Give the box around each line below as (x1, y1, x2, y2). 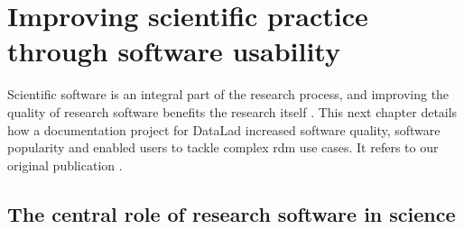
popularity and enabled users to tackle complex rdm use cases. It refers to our (7, 138, 439, 157)
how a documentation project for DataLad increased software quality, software (7, 120, 441, 139)
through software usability (7, 32, 340, 69)
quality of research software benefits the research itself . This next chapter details (7, 102, 458, 121)
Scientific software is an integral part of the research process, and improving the (7, 85, 450, 104)
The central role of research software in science (7, 199, 456, 227)
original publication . (7, 155, 123, 174)
